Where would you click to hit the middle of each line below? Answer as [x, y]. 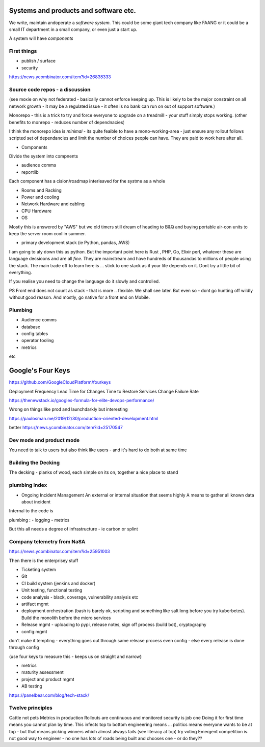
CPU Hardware [36, 211]
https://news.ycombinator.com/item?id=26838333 [60, 77]
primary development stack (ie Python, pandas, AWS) [76, 243]
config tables [35, 334]
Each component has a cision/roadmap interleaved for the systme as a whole [87, 181]
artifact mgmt [35, 604]
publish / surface [39, 61]
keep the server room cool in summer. [47, 233]
